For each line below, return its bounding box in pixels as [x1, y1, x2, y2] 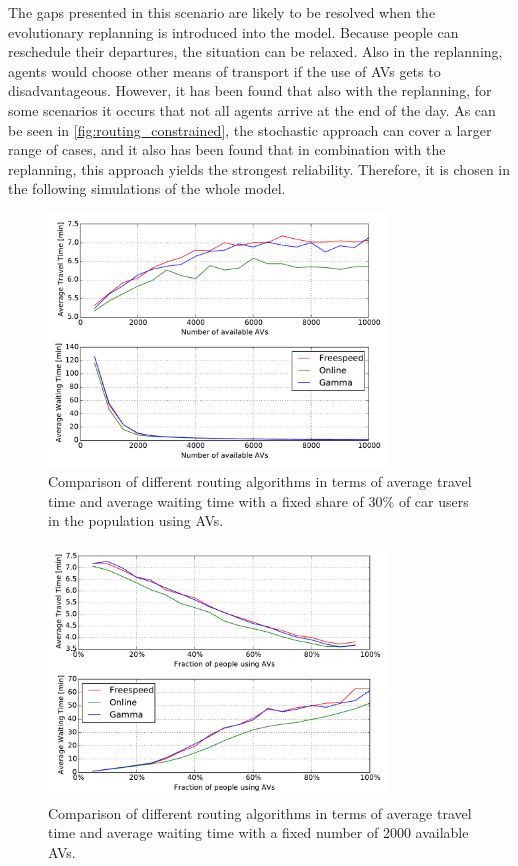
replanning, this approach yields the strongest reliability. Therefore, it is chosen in [8, 158, 511, 179]
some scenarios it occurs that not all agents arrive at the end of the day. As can [8, 99, 496, 120]
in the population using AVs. [48, 510, 224, 531]
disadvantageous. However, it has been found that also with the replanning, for [8, 80, 492, 101]
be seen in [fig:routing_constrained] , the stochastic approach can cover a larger [8, 119, 492, 140]
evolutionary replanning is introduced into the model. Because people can [8, 21, 459, 42]
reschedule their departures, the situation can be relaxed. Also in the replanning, [8, 41, 503, 62]
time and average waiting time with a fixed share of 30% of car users [48, 490, 469, 511]
